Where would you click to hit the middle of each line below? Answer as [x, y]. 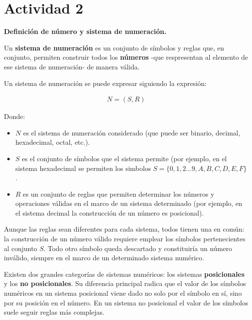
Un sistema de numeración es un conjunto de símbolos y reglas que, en [114, 47]
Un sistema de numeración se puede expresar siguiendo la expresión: [105, 83]
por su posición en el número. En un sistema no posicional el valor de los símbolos [126, 302]
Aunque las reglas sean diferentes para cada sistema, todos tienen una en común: [124, 229]
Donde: [15, 116]
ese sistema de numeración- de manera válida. [72, 66]
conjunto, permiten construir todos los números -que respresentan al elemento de [126, 57]
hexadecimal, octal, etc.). [53, 142]
